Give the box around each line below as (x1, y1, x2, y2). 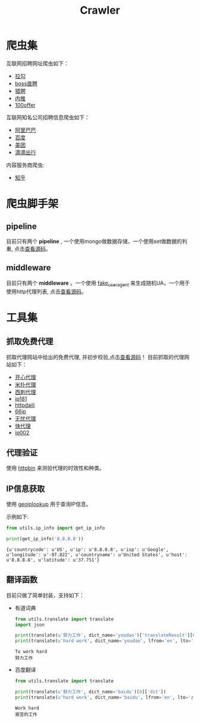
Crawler (80, 4, 120, 17)
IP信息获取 (6, 484, 45, 494)
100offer (14, 101, 36, 108)
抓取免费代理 (6, 336, 54, 347)
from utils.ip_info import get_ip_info (6, 525, 105, 531)
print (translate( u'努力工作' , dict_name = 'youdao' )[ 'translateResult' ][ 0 (14, 632, 196, 638)
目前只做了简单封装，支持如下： (6, 591, 85, 599)
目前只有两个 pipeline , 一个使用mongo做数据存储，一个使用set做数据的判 (6, 238, 187, 245)
